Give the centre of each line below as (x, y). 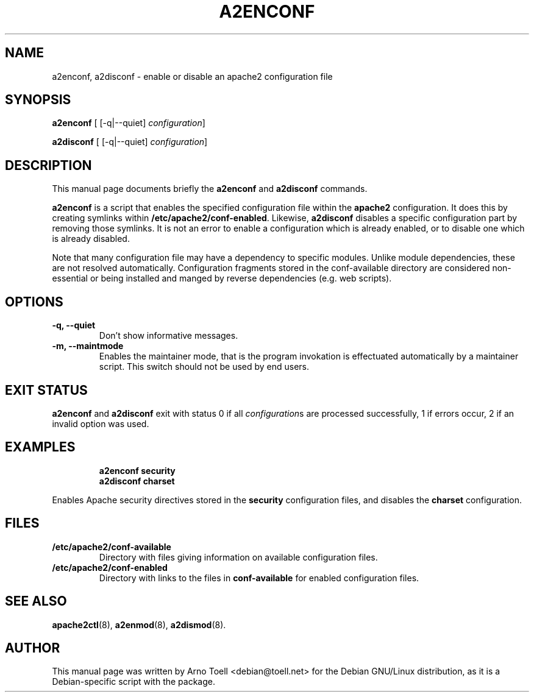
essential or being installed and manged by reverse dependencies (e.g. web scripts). (222, 278)
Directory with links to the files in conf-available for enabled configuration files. (259, 578)
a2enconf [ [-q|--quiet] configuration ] (129, 123)
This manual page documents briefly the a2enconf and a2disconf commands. (210, 189)
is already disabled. (91, 239)
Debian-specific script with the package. (133, 682)
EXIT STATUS (46, 390)
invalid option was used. (101, 423)
